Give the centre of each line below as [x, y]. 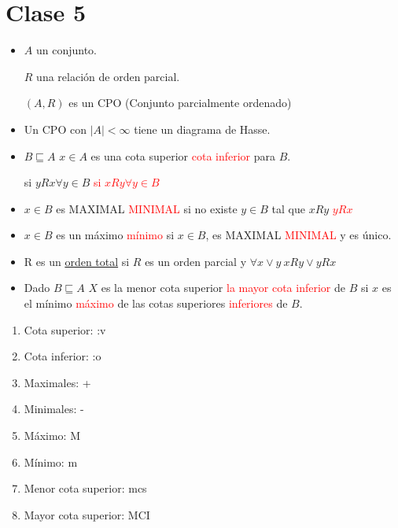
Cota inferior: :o [63, 356]
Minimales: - [54, 409]
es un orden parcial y [196, 261]
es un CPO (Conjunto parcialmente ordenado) [180, 103]
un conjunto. [66, 50]
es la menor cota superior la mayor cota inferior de [223, 288]
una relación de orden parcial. [108, 76]
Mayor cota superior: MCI [87, 514]
